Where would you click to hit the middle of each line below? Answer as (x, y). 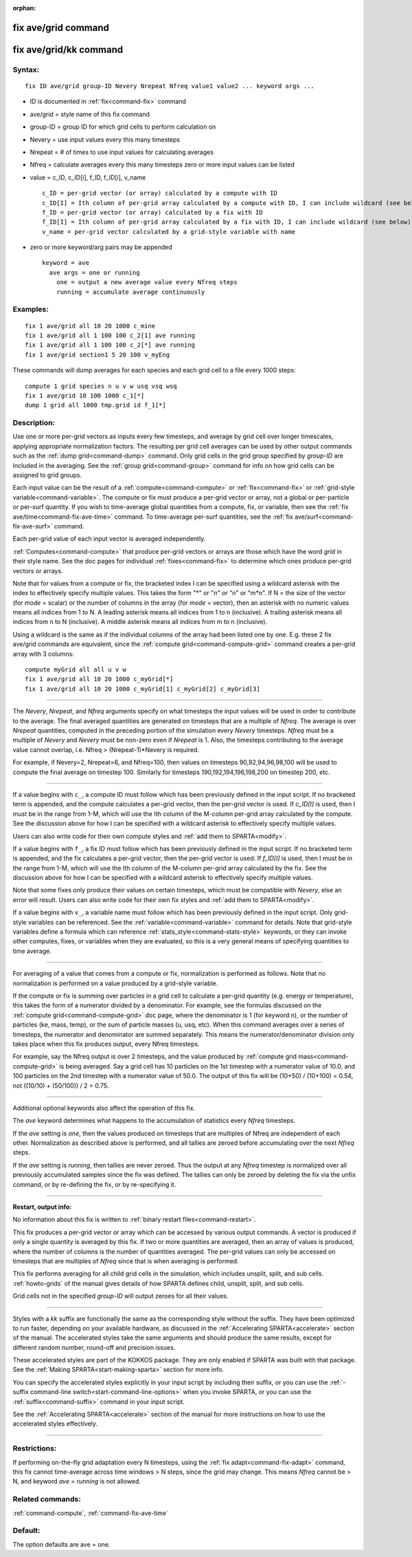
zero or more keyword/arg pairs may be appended (101, 247)
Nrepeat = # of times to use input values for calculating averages (122, 152)
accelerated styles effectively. (55, 1424)
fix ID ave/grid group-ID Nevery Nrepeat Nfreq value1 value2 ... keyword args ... (170, 86)
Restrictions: (35, 1448)
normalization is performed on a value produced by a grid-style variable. (115, 983)
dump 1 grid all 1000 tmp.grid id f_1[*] (95, 405)
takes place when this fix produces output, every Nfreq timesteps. (106, 1044)
